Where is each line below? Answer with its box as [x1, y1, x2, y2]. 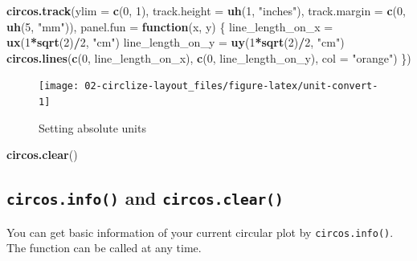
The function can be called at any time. [6, 239, 202, 256]
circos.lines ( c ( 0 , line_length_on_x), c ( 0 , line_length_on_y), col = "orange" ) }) [6, 49, 411, 66]
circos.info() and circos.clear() [6, 186, 284, 210]
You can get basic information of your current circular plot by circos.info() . [6, 223, 394, 240]
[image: [39, 80, 80, 92]
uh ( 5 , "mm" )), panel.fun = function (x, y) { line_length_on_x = [6, 18, 333, 35]
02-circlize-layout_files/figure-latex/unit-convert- [84, 80, 378, 92]
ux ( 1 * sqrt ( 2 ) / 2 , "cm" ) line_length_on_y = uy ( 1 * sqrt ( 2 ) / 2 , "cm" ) [6, 34, 345, 51]
